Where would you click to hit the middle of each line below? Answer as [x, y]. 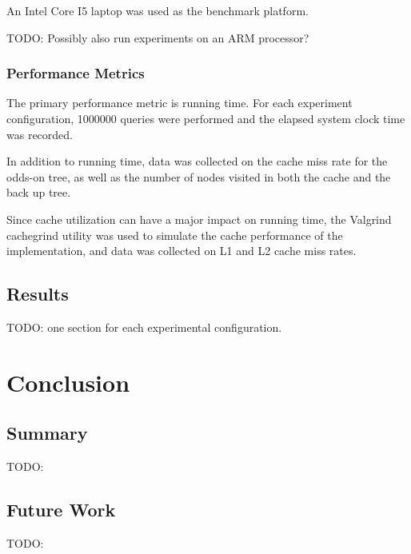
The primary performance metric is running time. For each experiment [180, 103]
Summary [47, 433]
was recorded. [40, 134]
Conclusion [68, 382]
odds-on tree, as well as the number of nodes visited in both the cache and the [199, 176]
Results [38, 294]
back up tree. [39, 192]
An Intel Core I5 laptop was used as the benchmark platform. [158, 10]
